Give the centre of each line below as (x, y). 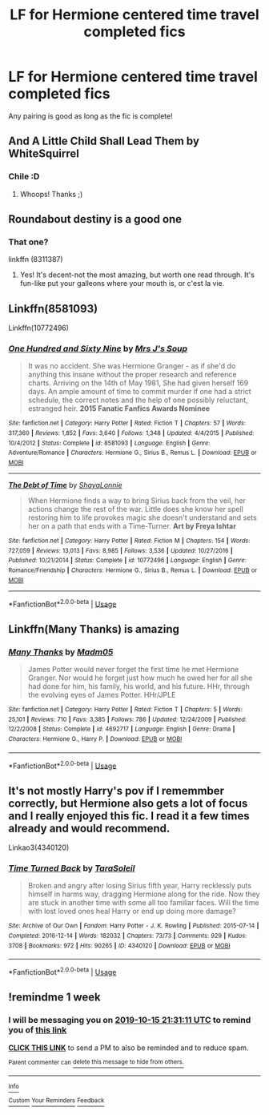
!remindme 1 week (55, 998)
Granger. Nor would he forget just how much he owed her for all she (140, 678)
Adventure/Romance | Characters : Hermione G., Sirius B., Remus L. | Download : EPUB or (133, 453)
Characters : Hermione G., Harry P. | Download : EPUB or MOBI (95, 739)
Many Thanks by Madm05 (61, 652)
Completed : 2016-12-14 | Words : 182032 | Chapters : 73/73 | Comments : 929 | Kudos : (128, 936)
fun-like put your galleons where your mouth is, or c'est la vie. (122, 284)
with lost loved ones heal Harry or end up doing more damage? (132, 912)
